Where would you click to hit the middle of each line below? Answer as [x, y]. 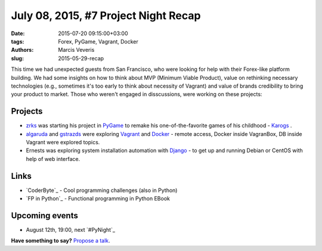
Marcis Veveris [76, 50]
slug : [17, 58]
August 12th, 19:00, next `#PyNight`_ [71, 230]
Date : [18, 33]
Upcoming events [45, 216]
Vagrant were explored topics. [63, 142]
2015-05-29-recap [81, 58]
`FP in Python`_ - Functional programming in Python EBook [98, 199]
